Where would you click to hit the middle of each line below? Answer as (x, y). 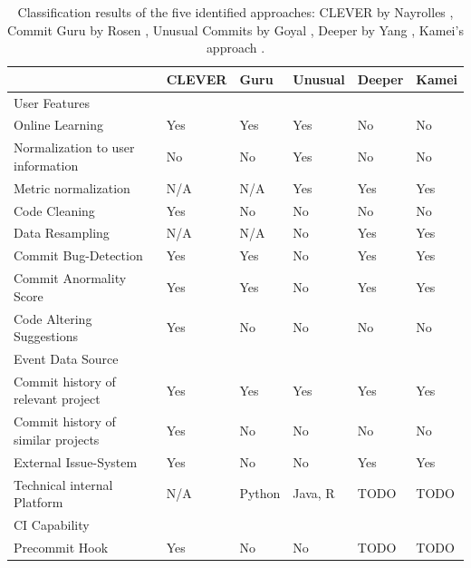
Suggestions (46, 336)
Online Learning (59, 125)
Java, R (314, 493)
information (46, 165)
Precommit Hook (61, 547)
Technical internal (63, 484)
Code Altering (53, 318)
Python (260, 493)
